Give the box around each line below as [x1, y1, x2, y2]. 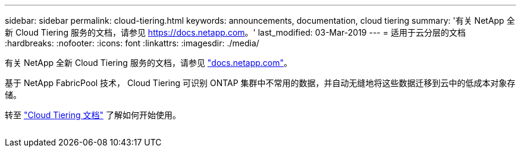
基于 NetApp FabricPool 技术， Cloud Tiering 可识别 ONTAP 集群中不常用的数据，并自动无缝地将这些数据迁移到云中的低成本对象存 [5, 78, 516, 88]
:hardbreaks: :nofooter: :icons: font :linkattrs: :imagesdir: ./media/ [5, 38, 259, 48]
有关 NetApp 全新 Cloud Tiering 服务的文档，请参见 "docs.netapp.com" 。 [5, 58, 293, 68]
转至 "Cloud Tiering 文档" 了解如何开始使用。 [5, 110, 181, 120]
